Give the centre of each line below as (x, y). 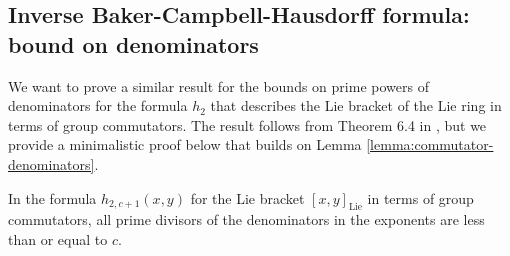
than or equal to (58, 238)
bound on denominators (133, 43)
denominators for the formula (98, 105)
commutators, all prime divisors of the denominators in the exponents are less (246, 219)
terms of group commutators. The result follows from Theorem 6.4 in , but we (247, 124)
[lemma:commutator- (430, 144)
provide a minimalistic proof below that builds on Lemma (185, 144)
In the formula (52, 197)
